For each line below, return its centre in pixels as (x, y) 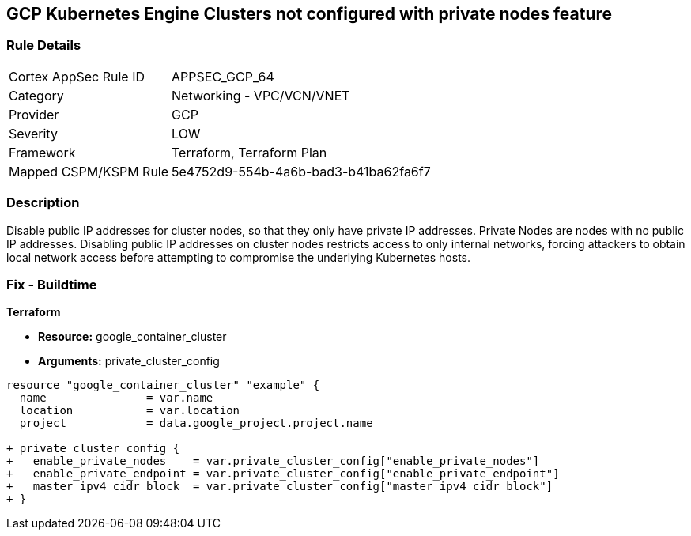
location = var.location (130, 411)
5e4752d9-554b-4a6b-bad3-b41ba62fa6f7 (301, 171)
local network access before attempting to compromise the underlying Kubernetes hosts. (239, 257)
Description (43, 203)
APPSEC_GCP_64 (223, 76)
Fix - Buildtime (52, 284)
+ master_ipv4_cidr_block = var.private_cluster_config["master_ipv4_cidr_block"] (280, 487)
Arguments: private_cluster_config (129, 361)
